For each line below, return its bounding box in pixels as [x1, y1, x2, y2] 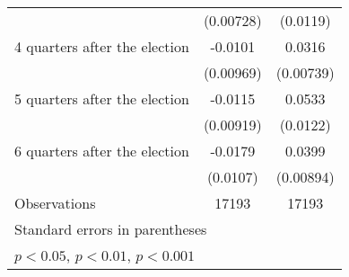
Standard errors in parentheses [14, 219, 207, 239]
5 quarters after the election [14, 88, 189, 109]
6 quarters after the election [14, 140, 189, 161]
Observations [14, 192, 96, 213]
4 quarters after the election [14, 36, 189, 57]
